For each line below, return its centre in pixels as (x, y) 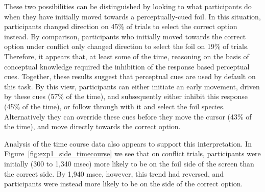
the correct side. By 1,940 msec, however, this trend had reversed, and (114, 173)
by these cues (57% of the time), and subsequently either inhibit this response (126, 96)
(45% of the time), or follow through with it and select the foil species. (115, 106)
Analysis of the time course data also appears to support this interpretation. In (128, 143)
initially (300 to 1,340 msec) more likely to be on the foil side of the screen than (129, 163)
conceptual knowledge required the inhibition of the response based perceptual (127, 66)
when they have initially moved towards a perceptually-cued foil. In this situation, (132, 16)
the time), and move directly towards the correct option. (92, 126)
